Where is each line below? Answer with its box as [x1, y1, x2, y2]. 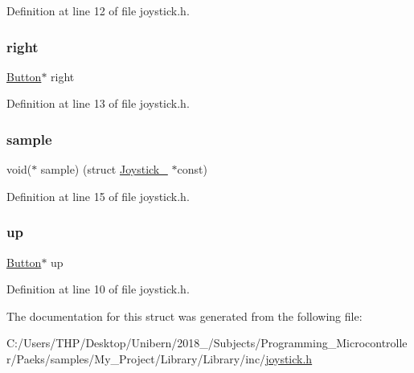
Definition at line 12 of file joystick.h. [6, 2, 190, 18]
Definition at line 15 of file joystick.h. [6, 187, 190, 204]
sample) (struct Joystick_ [40, 161, 168, 178]
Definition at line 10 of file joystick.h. [6, 281, 190, 297]
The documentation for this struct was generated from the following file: [6, 307, 363, 324]
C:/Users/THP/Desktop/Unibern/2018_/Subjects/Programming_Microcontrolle [6, 334, 408, 351]
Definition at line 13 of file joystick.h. [6, 95, 190, 112]
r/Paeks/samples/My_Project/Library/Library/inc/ [6, 350, 266, 367]
